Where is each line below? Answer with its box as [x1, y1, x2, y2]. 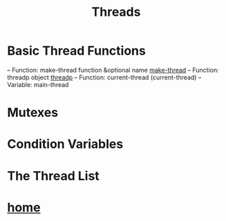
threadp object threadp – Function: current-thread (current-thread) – [7, 73, 202, 81]
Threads [91, 4, 141, 20]
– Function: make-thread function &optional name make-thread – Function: [7, 66, 219, 74]
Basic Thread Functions [7, 43, 147, 59]
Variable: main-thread [7, 80, 69, 88]
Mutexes [7, 105, 59, 121]
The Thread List [7, 168, 100, 184]
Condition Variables [7, 136, 124, 152]
